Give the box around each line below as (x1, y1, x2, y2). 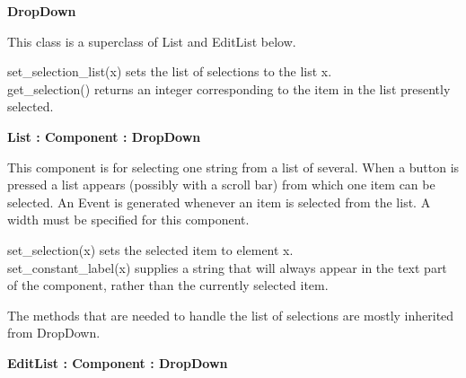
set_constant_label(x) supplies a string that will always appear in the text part (7, 258, 447, 277)
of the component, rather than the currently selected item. (7, 276, 329, 294)
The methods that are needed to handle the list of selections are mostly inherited (7, 305, 454, 324)
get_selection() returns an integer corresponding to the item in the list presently (7, 79, 451, 98)
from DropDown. (7, 323, 101, 342)
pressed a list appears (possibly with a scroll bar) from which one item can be (7, 175, 435, 194)
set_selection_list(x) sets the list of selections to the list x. (7, 62, 332, 81)
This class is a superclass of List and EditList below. (7, 31, 296, 50)
